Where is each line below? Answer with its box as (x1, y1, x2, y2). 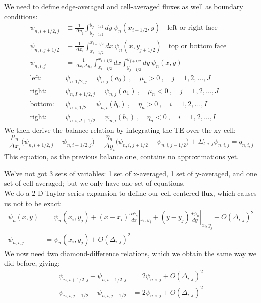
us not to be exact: (4, 197, 62, 208)
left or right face (167, 24, 218, 32)
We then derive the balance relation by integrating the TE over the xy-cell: (4, 125, 236, 135)
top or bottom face (168, 42, 227, 50)
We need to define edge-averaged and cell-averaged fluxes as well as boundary (4, 1, 243, 11)
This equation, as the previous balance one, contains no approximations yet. (4, 151, 239, 162)
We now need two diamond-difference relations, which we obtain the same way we (4, 247, 257, 258)
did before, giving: (4, 258, 60, 268)
